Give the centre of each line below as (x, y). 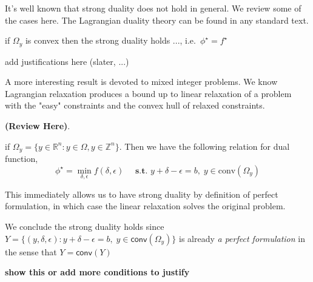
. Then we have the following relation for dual (204, 146)
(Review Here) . (38, 126)
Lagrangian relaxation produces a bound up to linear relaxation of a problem (148, 93)
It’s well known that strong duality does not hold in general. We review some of (153, 8)
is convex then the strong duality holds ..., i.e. (110, 40)
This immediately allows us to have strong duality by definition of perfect (142, 194)
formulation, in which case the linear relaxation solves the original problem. (145, 206)
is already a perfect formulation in (242, 238)
